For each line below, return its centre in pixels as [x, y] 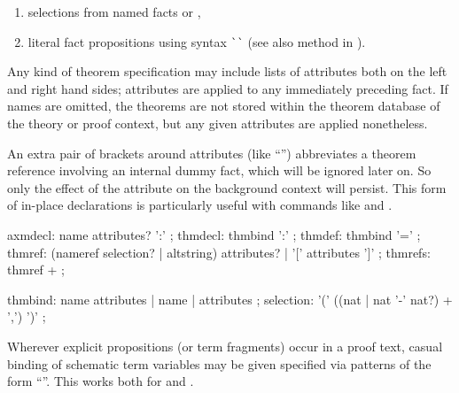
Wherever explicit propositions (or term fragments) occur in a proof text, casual [225, 346]
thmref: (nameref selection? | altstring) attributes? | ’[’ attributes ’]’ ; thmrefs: [219, 252]
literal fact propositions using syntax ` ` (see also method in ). [197, 41]
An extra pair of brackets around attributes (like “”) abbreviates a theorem [212, 153]
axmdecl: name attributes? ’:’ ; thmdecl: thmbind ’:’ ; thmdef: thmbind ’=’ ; [214, 235]
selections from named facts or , [114, 12]
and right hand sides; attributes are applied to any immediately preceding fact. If [228, 88]
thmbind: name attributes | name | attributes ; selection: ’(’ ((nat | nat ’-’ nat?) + [230, 299]
